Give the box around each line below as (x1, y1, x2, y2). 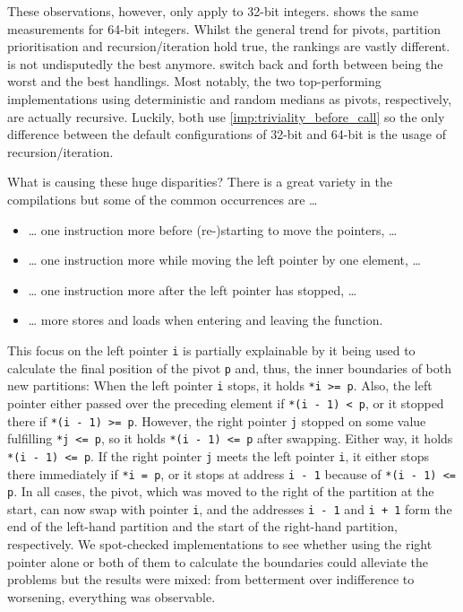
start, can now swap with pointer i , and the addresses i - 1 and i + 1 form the (7, 499, 452, 518)
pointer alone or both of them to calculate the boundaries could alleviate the (7, 552, 428, 571)
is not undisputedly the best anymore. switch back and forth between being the (7, 54, 443, 73)
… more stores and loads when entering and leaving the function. (28, 310, 383, 329)
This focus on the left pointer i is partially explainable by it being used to (7, 340, 416, 359)
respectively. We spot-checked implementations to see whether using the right (7, 535, 433, 554)
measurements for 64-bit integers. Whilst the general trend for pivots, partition (7, 19, 442, 38)
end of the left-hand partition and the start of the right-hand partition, (7, 517, 398, 536)
